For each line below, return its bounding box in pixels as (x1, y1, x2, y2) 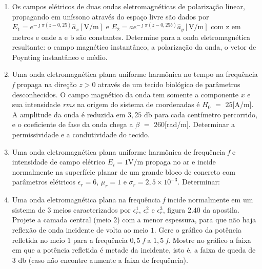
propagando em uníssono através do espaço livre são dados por (12, 11, 209, 22)
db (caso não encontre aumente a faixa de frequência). (18, 254, 188, 265)
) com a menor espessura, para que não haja (117, 214, 256, 225)
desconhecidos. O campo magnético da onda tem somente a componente (12, 89, 238, 99)
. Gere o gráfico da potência (154, 224, 241, 235)
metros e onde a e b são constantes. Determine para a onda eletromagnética (12, 31, 250, 42)
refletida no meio (12, 234, 65, 245)
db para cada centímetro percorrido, (144, 109, 257, 119)
